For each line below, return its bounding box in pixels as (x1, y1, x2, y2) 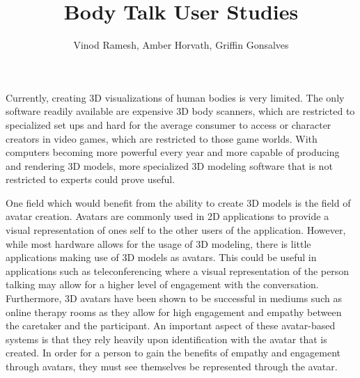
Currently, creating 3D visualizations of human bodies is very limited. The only (6, 90, 345, 104)
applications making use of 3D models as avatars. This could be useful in (6, 250, 317, 265)
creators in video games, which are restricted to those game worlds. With (6, 131, 318, 145)
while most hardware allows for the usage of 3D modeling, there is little (6, 236, 311, 251)
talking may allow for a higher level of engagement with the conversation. (6, 277, 319, 292)
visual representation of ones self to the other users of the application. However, (6, 223, 346, 237)
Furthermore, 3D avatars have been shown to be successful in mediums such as (6, 291, 342, 306)
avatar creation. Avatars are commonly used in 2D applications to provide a (6, 209, 329, 223)
